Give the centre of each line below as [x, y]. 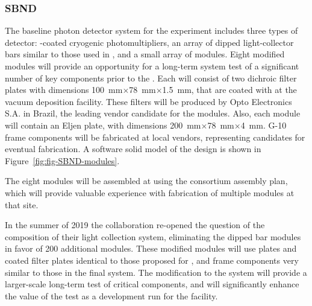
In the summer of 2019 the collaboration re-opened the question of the [135, 225]
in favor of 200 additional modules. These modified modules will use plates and [151, 248]
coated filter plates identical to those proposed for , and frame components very [152, 260]
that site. [22, 204]
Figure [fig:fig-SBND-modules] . [62, 160]
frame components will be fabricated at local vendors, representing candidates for [155, 137]
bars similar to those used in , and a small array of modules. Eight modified [145, 54]
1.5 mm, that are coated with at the [229, 90]
